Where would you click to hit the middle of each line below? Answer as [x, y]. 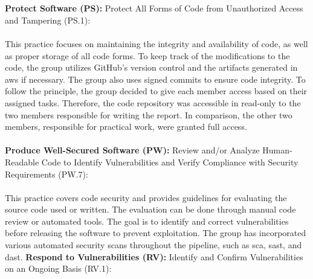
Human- [277, 150]
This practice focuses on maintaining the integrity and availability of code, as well [156, 43]
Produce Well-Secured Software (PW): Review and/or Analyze [132, 150]
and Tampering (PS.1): [48, 20]
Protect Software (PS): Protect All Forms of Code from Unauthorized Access [154, 8]
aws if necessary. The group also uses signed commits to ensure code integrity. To [155, 79]
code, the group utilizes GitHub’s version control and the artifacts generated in [151, 67]
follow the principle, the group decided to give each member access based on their [156, 91]
